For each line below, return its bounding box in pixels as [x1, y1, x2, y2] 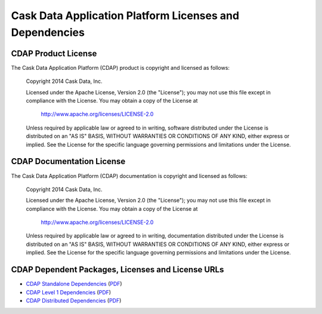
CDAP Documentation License [11, 156, 126, 167]
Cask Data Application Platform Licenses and [11, 9, 240, 22]
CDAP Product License [11, 48, 97, 59]
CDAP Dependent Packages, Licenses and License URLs [11, 264, 224, 275]
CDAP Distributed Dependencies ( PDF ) [26, 297, 122, 304]
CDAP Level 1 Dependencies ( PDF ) [26, 288, 112, 295]
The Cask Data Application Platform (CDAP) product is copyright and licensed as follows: [11, 64, 230, 71]
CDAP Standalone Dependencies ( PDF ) [26, 281, 122, 288]
